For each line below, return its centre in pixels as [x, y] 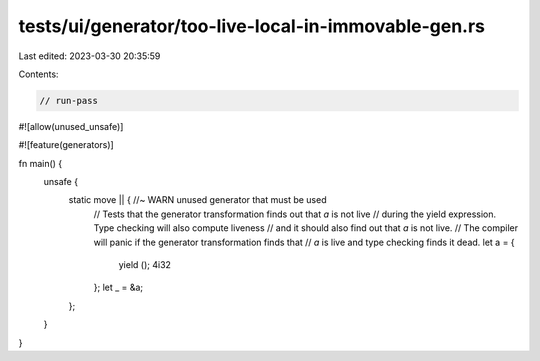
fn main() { [40, 163]
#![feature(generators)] [66, 145]
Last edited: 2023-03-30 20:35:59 [89, 56]
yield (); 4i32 [145, 265]
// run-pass [69, 100]
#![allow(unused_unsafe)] [71, 126]
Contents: [38, 74]
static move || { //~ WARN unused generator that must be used [197, 200]
